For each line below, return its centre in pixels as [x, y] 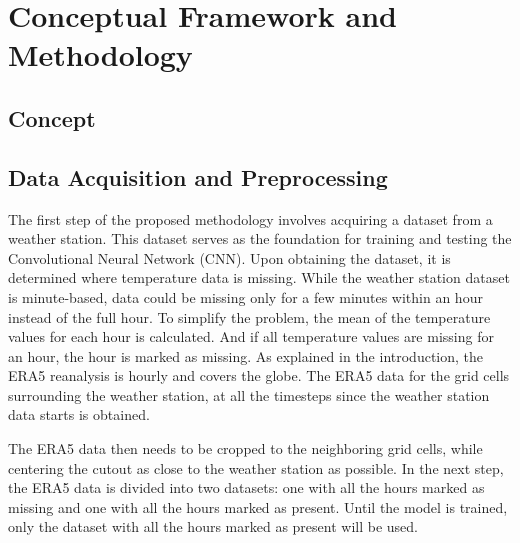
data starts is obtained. [79, 414]
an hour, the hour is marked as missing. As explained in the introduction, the [246, 355]
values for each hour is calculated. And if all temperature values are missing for [251, 336]
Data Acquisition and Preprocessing [198, 176]
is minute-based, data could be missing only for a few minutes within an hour [245, 296]
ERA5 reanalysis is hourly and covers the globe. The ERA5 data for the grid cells [259, 375]
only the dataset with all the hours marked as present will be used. [213, 526]
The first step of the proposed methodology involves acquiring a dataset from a [250, 218]
